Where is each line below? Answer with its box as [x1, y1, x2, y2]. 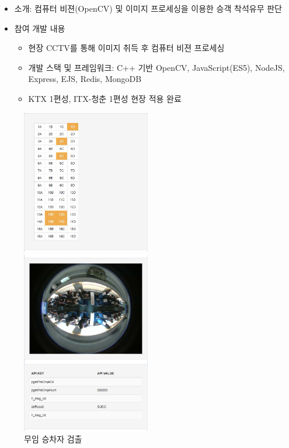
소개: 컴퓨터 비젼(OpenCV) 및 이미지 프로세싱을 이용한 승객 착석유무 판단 [14, 2, 282, 14]
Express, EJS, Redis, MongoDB [28, 73, 142, 85]
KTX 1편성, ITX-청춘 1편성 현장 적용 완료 [28, 92, 182, 104]
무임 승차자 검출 [24, 433, 82, 445]
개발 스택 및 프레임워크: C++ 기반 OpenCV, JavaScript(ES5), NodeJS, [28, 61, 285, 73]
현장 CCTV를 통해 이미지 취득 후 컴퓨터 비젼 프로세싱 [28, 42, 225, 54]
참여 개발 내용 [14, 22, 65, 34]
